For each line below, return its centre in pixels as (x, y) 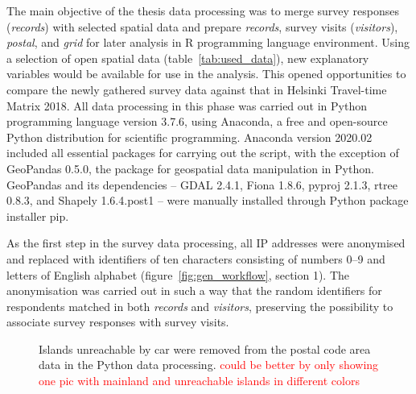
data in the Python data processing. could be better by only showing (209, 365)
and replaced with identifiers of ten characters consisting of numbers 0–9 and (196, 258)
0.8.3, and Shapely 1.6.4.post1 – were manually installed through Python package (208, 200)
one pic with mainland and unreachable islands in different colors (199, 381)
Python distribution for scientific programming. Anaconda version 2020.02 (189, 137)
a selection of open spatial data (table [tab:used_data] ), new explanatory (188, 58)
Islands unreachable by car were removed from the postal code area (205, 348)
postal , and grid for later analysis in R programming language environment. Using (208, 42)
